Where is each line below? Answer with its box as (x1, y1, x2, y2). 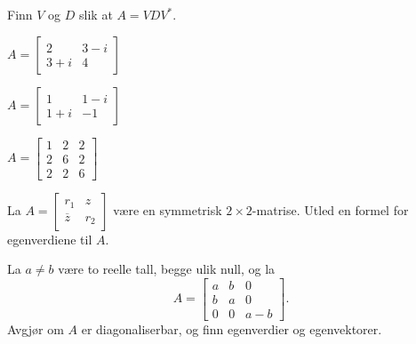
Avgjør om (7, 319, 64, 338)
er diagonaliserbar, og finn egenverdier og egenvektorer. (81, 319, 382, 338)
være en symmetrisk (113, 200, 222, 219)
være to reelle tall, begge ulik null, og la (58, 260, 276, 278)
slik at (79, 5, 113, 23)
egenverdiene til (7, 229, 92, 248)
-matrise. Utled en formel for (252, 200, 409, 219)
